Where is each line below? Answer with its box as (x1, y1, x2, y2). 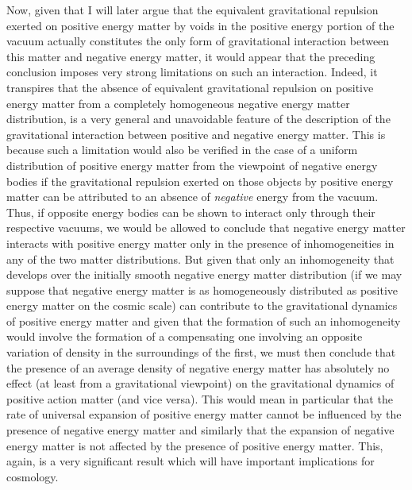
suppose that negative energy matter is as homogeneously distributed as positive (6, 281, 399, 298)
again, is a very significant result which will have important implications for (6, 453, 375, 469)
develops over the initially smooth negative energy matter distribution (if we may (6, 266, 402, 283)
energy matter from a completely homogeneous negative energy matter (6, 95, 350, 111)
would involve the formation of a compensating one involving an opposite (6, 328, 363, 345)
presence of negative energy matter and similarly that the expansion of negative (6, 422, 395, 438)
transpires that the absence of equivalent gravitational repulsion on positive (6, 79, 374, 95)
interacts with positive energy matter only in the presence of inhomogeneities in (6, 234, 395, 251)
